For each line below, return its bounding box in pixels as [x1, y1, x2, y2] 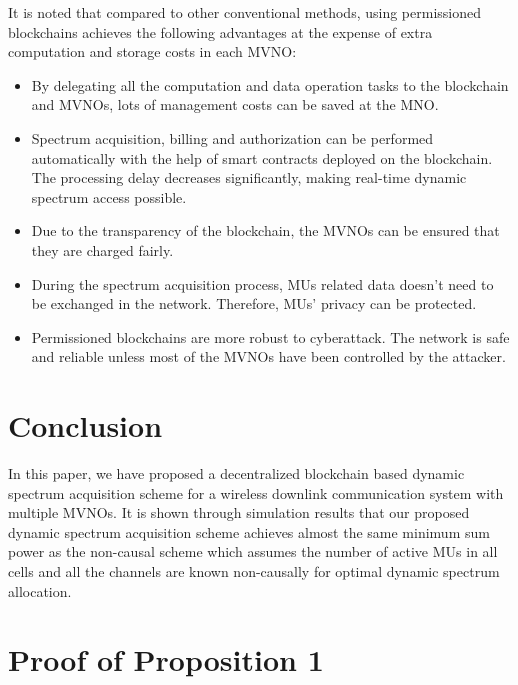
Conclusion [8, 405, 163, 446]
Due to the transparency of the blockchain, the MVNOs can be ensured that [31, 220, 500, 241]
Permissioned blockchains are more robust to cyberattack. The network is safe [31, 326, 510, 347]
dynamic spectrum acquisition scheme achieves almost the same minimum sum [8, 521, 490, 542]
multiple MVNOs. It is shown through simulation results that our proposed [8, 502, 470, 523]
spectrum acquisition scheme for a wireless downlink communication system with [8, 482, 504, 503]
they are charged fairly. [31, 239, 174, 260]
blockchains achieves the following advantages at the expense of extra [8, 21, 433, 42]
